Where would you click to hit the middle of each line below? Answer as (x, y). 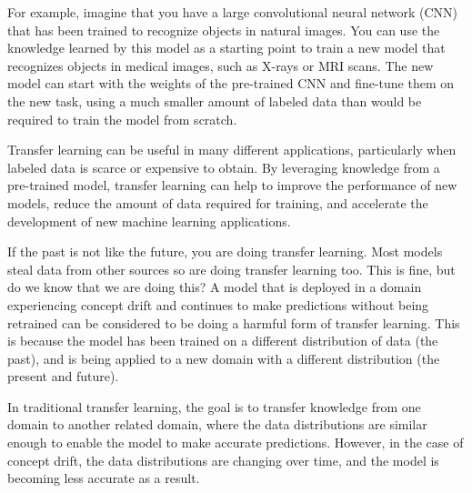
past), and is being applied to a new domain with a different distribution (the (224, 358)
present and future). (63, 376)
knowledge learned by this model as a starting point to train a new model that (226, 48)
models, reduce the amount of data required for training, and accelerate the (218, 202)
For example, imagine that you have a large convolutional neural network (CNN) (233, 12)
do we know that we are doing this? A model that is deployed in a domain (215, 287)
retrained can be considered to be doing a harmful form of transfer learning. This (234, 322)
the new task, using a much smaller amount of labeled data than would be (215, 101)
